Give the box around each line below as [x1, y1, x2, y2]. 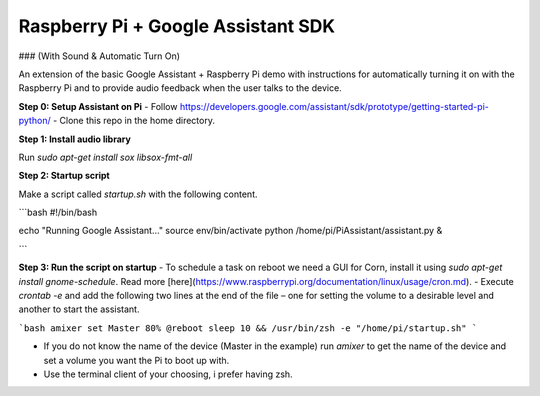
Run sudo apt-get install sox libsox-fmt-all [18, 151, 193, 163]
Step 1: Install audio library [18, 133, 132, 145]
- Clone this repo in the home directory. [52, 115, 215, 127]
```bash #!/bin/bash [18, 206, 98, 219]
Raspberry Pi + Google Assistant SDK [18, 15, 335, 37]
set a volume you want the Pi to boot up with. [43, 354, 230, 366]
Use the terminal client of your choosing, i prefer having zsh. [43, 368, 294, 380]
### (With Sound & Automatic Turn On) [18, 50, 180, 62]
